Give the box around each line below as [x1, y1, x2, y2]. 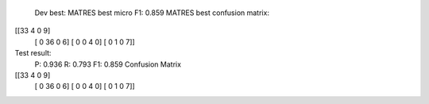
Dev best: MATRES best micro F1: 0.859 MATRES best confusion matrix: [34, 8, 270, 17]
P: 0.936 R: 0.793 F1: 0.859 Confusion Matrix [34, 60, 182, 69]
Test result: [14, 48, 52, 58]
